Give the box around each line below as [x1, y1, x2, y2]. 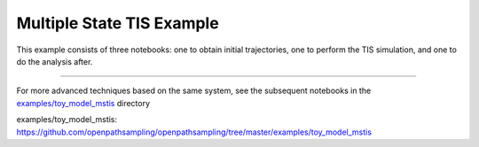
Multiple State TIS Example [16, 13, 219, 33]
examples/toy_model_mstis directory [16, 97, 151, 108]
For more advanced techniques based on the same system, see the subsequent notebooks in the [16, 85, 372, 97]
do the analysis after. [16, 56, 93, 66]
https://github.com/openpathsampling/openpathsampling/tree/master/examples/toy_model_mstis [16, 127, 373, 137]
